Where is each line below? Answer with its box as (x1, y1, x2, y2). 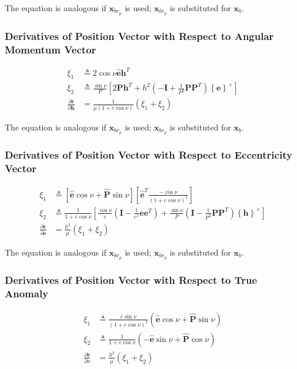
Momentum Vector (5, 42, 96, 56)
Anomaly (5, 286, 49, 301)
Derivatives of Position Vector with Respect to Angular (5, 28, 274, 43)
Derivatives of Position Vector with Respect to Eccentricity (5, 147, 292, 162)
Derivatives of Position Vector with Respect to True (5, 273, 258, 287)
